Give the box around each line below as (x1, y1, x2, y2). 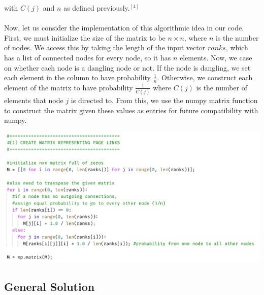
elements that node (4, 95, 63, 106)
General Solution (4, 278, 95, 294)
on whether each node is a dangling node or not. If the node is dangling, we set (4, 62, 251, 73)
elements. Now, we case (180, 52, 252, 62)
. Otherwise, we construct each (157, 72, 253, 83)
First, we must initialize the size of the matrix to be (4, 32, 166, 43)
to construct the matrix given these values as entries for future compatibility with (4, 105, 258, 115)
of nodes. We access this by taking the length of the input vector (4, 42, 206, 53)
